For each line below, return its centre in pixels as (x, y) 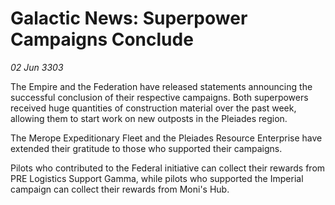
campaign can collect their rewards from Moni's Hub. (120, 189)
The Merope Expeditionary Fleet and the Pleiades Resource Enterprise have (166, 138)
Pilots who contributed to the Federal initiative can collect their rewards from (168, 168)
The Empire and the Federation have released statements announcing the (161, 86)
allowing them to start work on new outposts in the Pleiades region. (149, 118)
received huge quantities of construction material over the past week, (153, 108)
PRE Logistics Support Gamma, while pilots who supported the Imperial (157, 178)
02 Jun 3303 (37, 67)
